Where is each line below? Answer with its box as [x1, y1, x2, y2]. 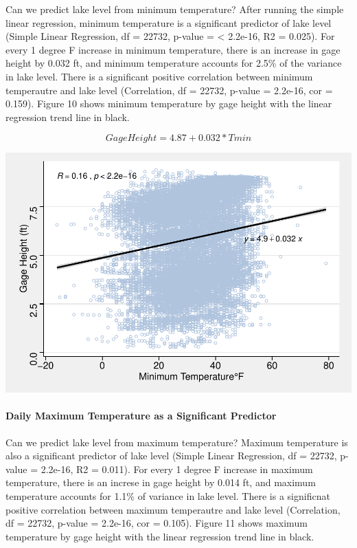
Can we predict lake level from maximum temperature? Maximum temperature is [5, 435, 348, 449]
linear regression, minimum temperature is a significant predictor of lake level [5, 15, 332, 30]
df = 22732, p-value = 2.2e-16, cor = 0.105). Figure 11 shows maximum [5, 516, 308, 530]
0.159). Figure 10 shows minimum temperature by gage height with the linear [5, 96, 332, 111]
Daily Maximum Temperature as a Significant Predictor [5, 408, 277, 423]
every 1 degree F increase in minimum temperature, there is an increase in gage [5, 42, 341, 56]
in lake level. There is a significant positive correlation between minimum [5, 69, 313, 83]
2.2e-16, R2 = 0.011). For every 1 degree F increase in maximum [41, 461, 313, 476]
